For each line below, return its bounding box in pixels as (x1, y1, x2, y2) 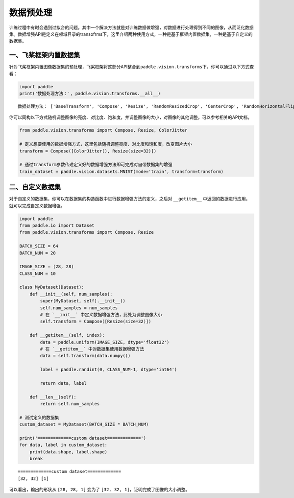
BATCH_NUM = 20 (19, 250, 56, 256)
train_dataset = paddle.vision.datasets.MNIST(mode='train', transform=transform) (19, 169, 224, 174)
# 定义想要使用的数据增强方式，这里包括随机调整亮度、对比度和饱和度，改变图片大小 (19, 141, 192, 147)
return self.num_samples (40, 401, 100, 407)
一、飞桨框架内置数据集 (9, 51, 80, 59)
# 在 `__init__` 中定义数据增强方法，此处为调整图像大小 (40, 312, 163, 318)
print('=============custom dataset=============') (19, 435, 147, 441)
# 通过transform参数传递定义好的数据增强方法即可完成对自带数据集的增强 (19, 162, 172, 168)
